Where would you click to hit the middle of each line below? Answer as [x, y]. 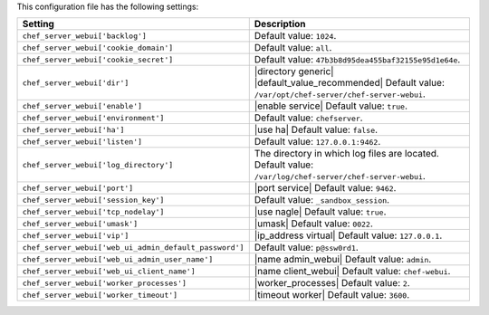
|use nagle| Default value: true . [320, 212]
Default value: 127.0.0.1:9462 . [317, 142]
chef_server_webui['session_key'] [93, 200]
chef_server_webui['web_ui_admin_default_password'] [133, 248]
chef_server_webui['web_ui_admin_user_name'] [118, 259]
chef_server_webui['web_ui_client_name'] [109, 271]
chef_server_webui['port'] [78, 188]
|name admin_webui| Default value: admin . [343, 260]
